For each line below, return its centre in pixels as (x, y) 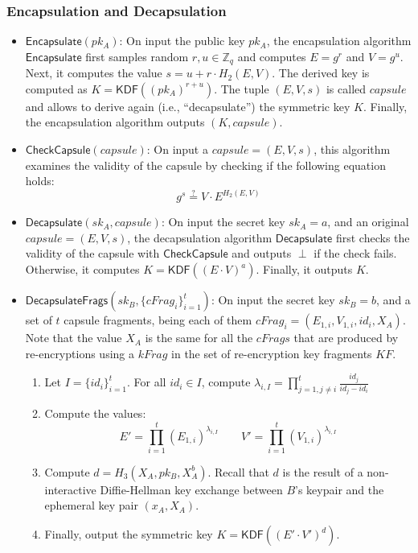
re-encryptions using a (80, 353)
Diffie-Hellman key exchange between (191, 489)
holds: (40, 181)
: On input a (177, 149)
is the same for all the (199, 338)
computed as (56, 88)
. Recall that (238, 471)
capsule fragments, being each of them (158, 320)
